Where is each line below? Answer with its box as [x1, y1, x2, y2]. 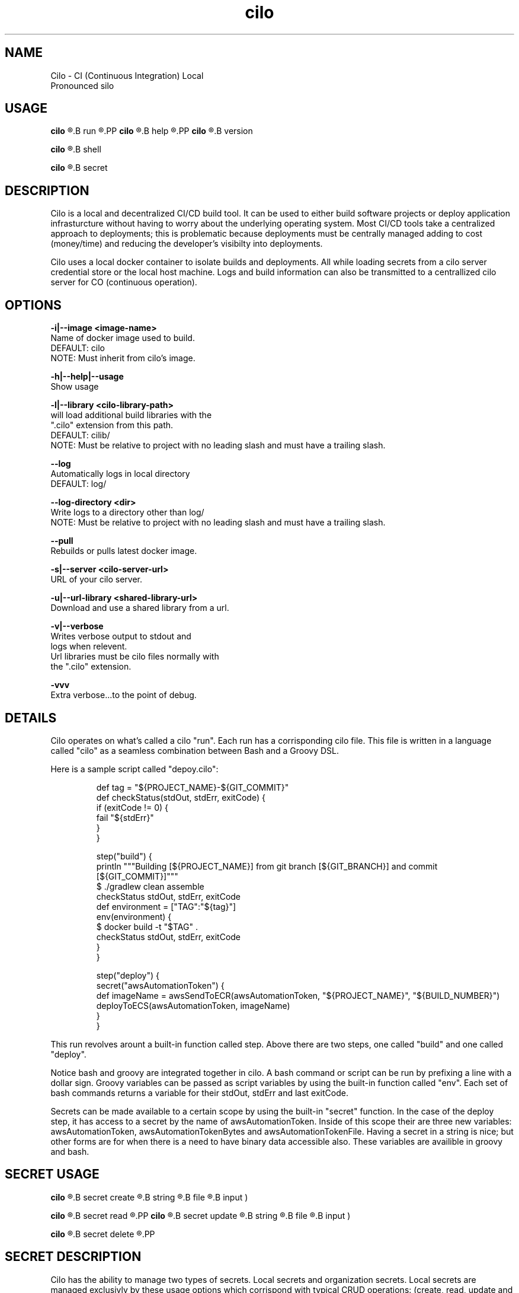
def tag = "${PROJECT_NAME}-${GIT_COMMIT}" [96, 782, 289, 792]
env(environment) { [96, 911, 172, 922]
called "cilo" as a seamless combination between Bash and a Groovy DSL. [50, 745, 339, 756]
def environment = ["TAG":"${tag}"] [96, 901, 236, 912]
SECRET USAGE [5, 1167, 100, 1182]
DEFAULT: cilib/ [50, 430, 110, 441]
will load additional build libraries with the [50, 410, 212, 421]
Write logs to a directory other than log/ [50, 507, 204, 518]
